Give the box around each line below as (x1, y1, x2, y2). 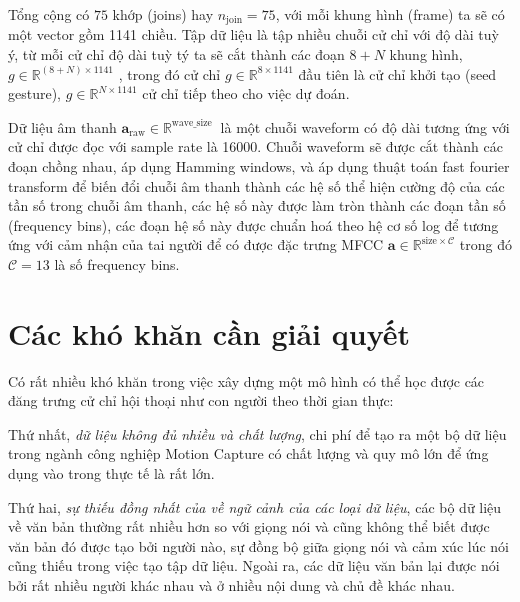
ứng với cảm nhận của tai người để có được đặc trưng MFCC (8, 234, 384, 255)
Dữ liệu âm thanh (8, 116, 117, 137)
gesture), (8, 83, 62, 104)
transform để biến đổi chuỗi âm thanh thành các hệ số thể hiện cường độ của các (8, 175, 505, 196)
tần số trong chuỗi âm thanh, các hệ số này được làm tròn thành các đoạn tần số (8, 195, 506, 216)
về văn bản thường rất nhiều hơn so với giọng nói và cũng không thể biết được (8, 516, 490, 537)
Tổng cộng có (8, 4, 90, 24)
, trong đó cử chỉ (118, 63, 221, 84)
